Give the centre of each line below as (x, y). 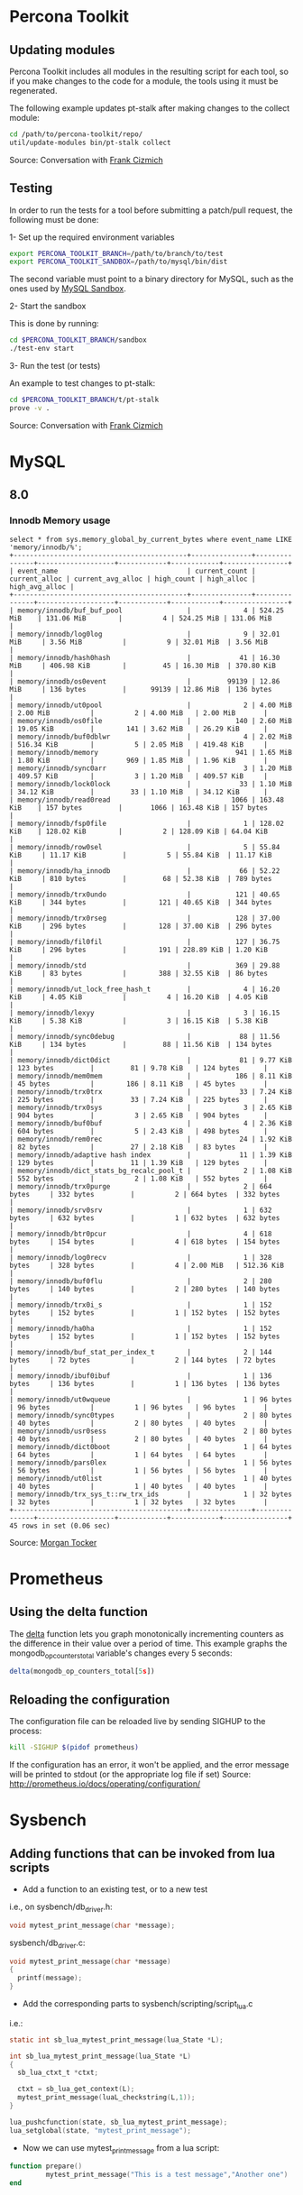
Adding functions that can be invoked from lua (142, 1854)
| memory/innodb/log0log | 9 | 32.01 (145, 634)
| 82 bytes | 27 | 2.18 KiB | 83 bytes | (139, 1147)
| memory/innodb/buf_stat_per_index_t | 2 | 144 (141, 1352)
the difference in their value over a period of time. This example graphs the (148, 1643)
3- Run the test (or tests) (55, 366)
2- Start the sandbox (48, 306)
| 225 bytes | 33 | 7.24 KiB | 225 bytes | (139, 1099)
